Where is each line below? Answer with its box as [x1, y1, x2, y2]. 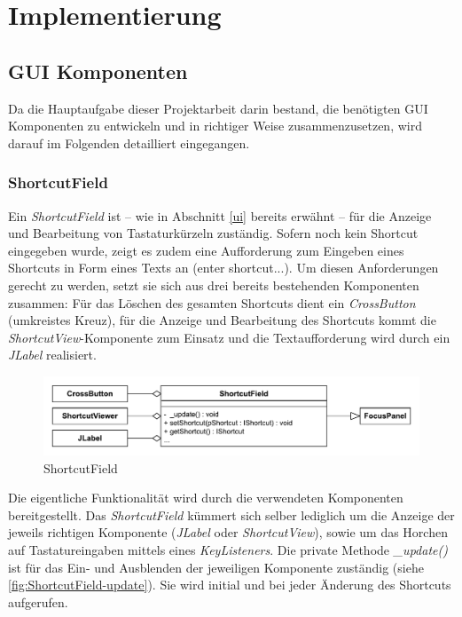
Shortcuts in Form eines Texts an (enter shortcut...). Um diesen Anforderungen [8, 258, 439, 277]
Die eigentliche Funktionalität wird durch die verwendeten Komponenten [8, 488, 403, 507]
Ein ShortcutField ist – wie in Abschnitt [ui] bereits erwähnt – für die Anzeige [8, 206, 432, 225]
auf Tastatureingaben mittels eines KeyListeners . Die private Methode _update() [8, 540, 448, 558]
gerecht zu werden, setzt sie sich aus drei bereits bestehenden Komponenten [8, 275, 419, 294]
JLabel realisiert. [8, 345, 97, 364]
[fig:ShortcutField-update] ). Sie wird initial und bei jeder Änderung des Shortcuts [8, 575, 451, 594]
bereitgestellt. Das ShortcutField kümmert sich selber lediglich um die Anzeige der [8, 505, 455, 524]
